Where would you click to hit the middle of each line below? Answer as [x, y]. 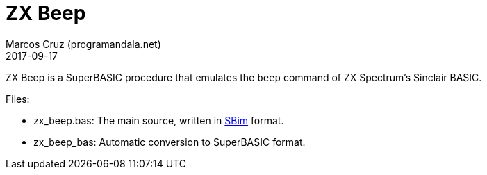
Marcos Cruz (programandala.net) [83, 44]
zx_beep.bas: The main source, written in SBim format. [159, 120]
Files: [18, 99]
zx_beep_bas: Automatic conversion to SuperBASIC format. [170, 142]
